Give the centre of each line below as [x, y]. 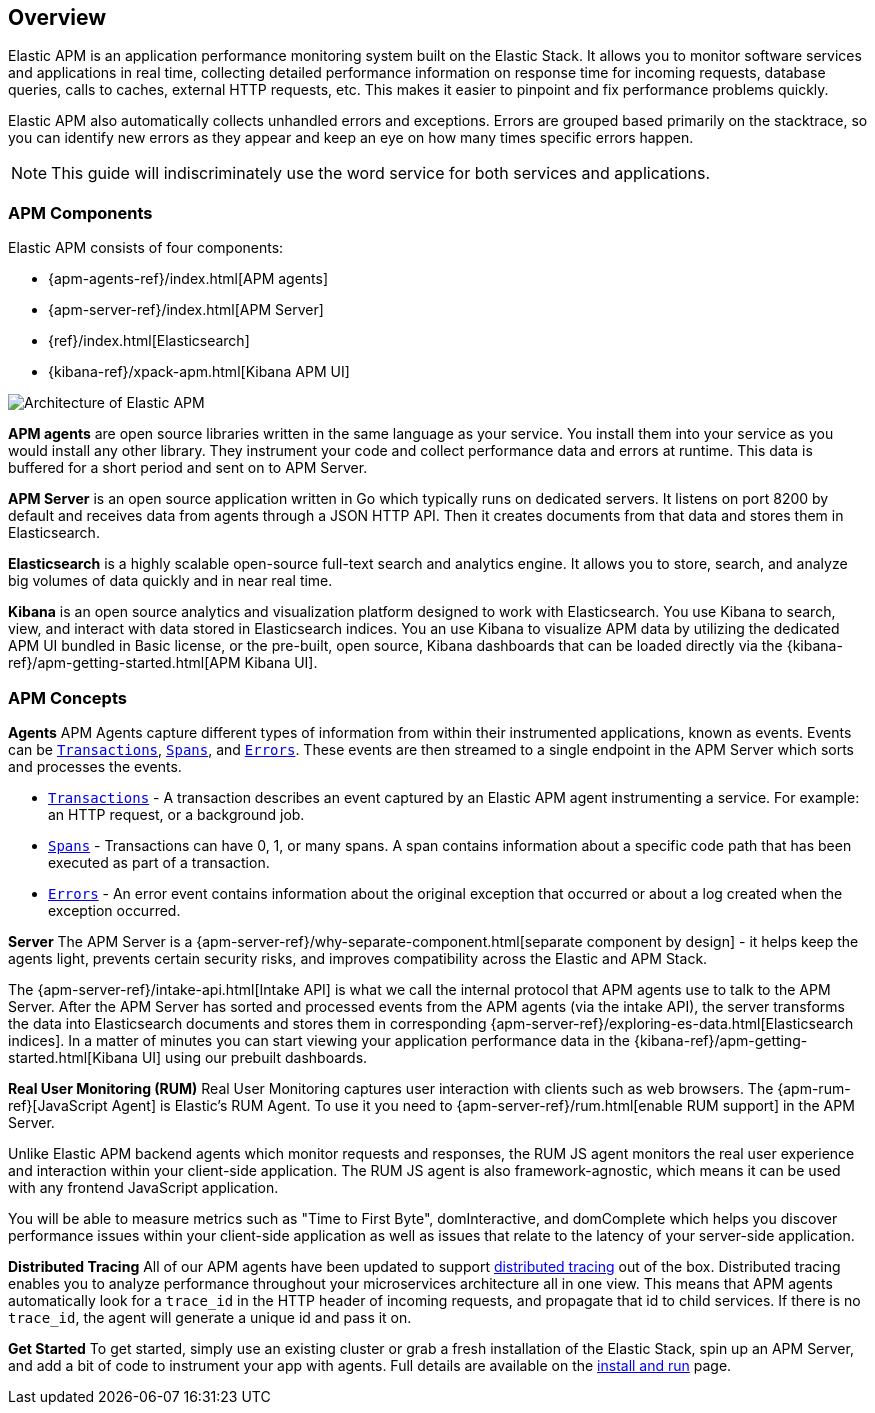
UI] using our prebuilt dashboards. [254, 1057]
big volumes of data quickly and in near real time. [170, 581]
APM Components [80, 212]
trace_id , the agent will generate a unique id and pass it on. [210, 1317]
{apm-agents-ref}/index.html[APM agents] [188, 279]
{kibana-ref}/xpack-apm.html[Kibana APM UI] [199, 372]
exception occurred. [114, 910]
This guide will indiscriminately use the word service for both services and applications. [381, 173]
